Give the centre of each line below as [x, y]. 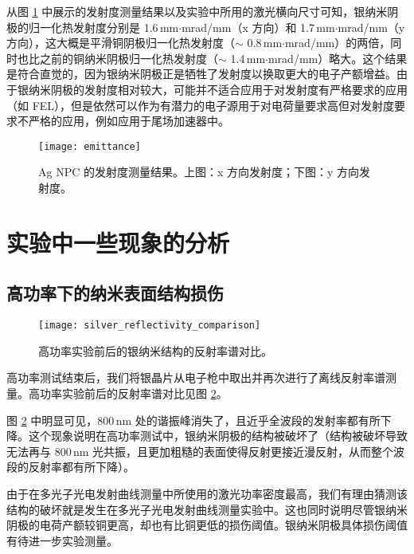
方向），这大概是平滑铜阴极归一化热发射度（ [121, 43]
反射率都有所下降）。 [81, 467]
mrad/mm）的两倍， [338, 43]
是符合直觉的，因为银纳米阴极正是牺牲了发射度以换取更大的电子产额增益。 [201, 74]
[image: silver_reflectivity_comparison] [150, 326]
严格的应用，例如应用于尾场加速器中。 [129, 121]
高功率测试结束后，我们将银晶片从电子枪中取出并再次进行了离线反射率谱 [196, 377]
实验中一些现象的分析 [118, 242]
